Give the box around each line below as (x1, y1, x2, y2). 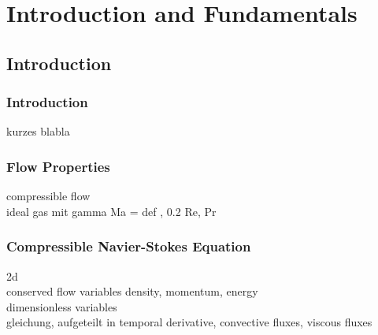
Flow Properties (6, 156, 110, 176)
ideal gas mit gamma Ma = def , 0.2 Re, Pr (6, 203, 217, 219)
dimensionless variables (6, 298, 117, 315)
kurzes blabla (6, 123, 70, 140)
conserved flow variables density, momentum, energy (6, 283, 258, 300)
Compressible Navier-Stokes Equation (6, 236, 251, 256)
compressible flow (6, 188, 91, 204)
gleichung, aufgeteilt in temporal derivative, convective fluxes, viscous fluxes (6, 314, 372, 330)
